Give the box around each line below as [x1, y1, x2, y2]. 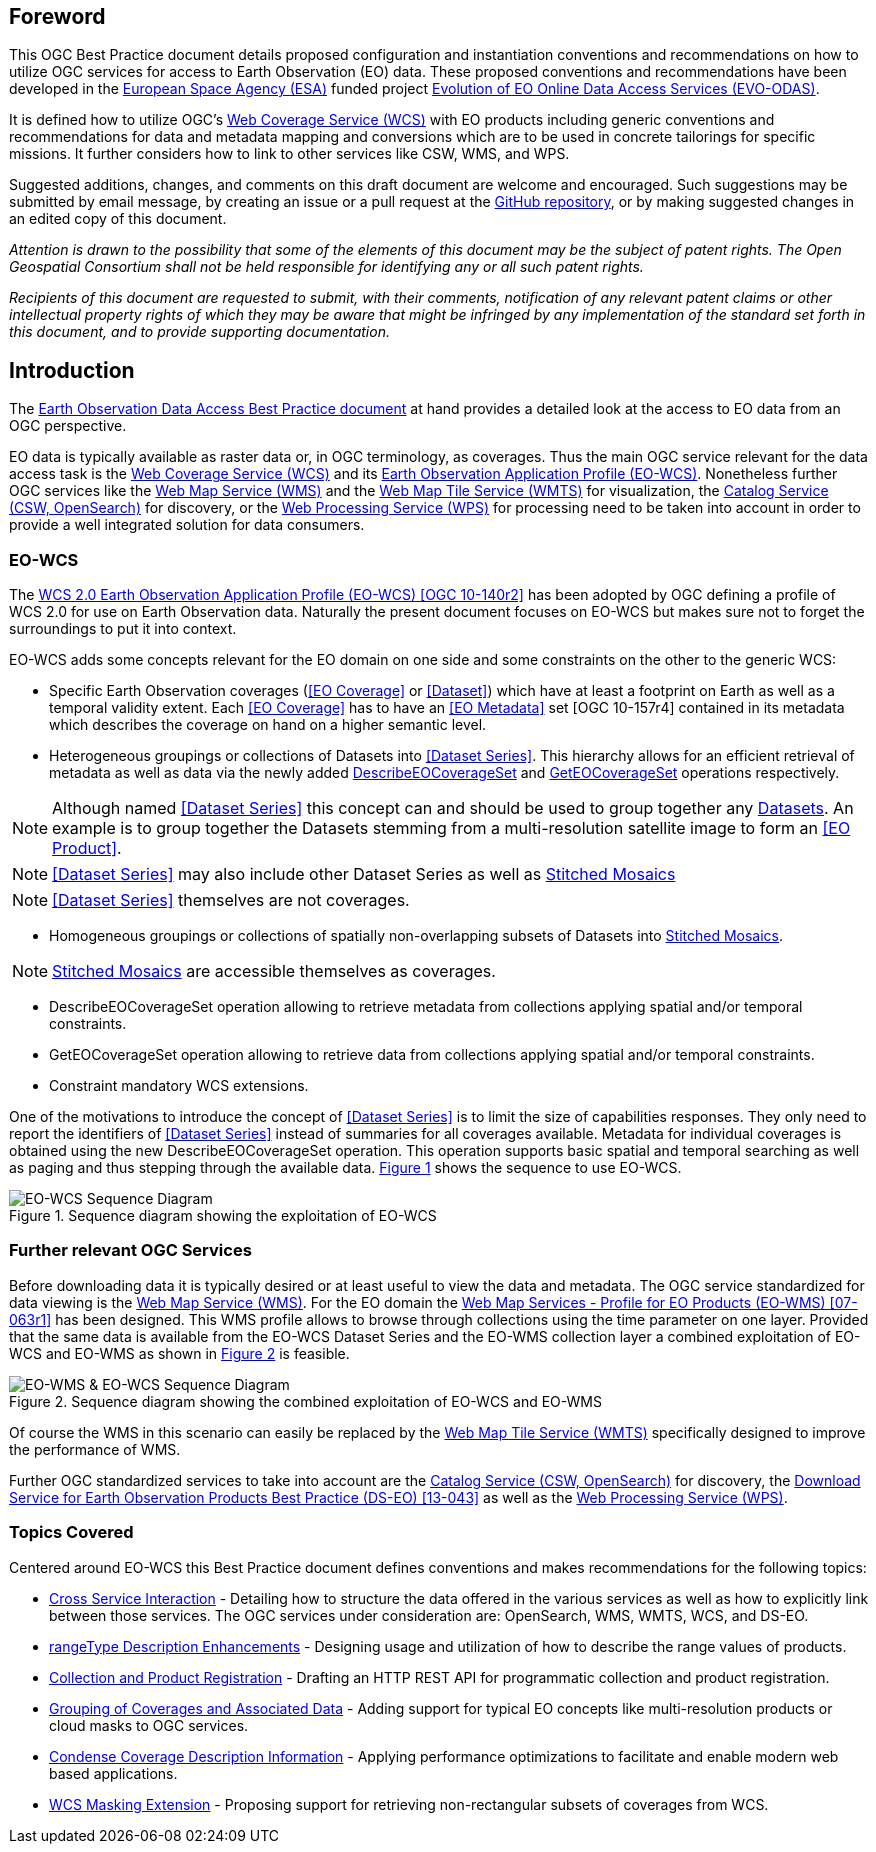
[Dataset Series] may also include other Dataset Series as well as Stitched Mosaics [52, 864, 676, 885]
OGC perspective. [9, 417, 127, 435]
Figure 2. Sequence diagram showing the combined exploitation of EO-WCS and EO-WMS [9, 1392, 602, 1410]
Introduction [9, 357, 135, 383]
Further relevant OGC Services [9, 1240, 252, 1261]
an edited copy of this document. [9, 210, 227, 228]
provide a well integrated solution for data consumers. [9, 516, 365, 534]
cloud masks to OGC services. [49, 1716, 249, 1734]
